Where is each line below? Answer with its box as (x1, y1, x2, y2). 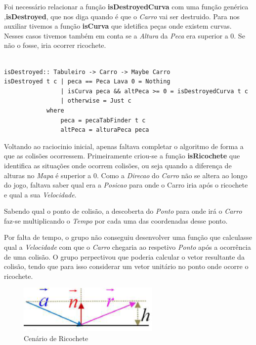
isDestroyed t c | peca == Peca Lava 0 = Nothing (4, 78, 171, 85)
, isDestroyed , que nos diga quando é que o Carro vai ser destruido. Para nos (4, 11, 240, 21)
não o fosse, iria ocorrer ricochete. (4, 40, 106, 50)
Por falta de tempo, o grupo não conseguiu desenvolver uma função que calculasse (4, 232, 252, 242)
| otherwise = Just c (60, 97, 131, 105)
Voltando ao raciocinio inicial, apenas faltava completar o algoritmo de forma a (4, 141, 244, 151)
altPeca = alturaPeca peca (60, 126, 149, 134)
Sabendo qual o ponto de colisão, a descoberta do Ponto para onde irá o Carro (4, 206, 242, 216)
